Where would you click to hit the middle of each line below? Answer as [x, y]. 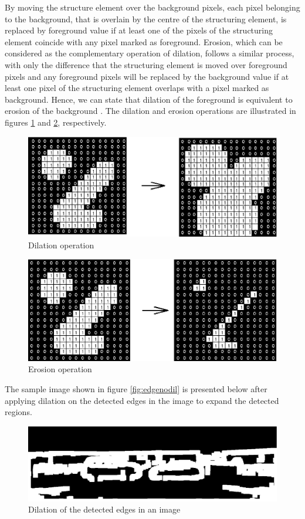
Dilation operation [61, 245]
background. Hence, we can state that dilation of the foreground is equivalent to [149, 99]
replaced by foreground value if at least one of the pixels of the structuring [139, 30]
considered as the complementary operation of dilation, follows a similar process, [150, 53]
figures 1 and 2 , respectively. [56, 122]
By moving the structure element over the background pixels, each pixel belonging [152, 7]
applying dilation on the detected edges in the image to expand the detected [142, 400]
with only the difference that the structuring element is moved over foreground [146, 64]
